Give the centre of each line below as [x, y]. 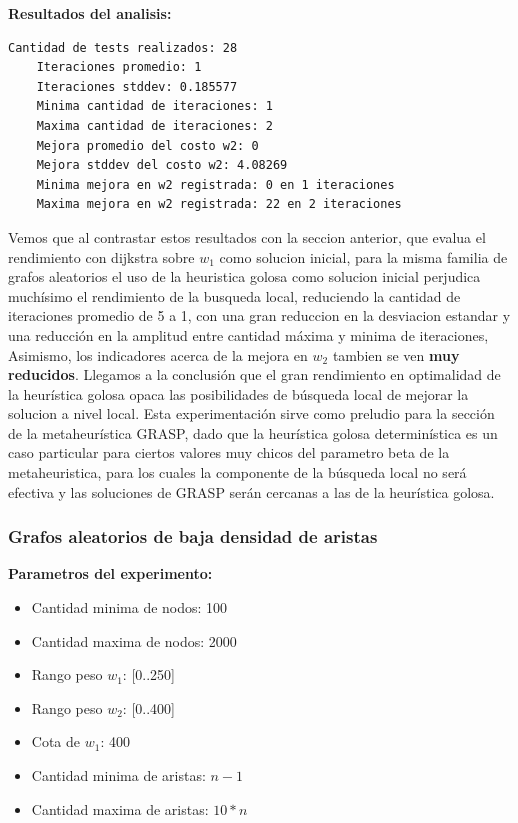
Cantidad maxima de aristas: [120, 808]
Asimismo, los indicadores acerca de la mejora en [158, 354]
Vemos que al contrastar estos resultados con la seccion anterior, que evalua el [247, 236]
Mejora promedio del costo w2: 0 [147, 145]
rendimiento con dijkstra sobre [101, 256]
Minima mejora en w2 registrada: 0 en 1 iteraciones [215, 184]
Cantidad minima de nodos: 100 [129, 607]
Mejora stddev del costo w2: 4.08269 [162, 165]
